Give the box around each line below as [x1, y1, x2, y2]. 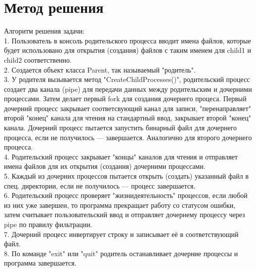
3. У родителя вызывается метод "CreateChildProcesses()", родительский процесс [4, 74, 250, 84]
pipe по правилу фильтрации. [4, 219, 92, 229]
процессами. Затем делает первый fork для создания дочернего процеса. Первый [4, 93, 247, 104]
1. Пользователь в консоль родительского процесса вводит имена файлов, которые [4, 35, 251, 45]
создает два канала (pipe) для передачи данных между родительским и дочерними [4, 83, 252, 94]
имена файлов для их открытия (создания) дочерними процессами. [4, 161, 206, 171]
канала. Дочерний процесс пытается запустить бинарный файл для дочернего [4, 122, 237, 133]
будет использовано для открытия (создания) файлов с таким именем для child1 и [4, 45, 251, 55]
